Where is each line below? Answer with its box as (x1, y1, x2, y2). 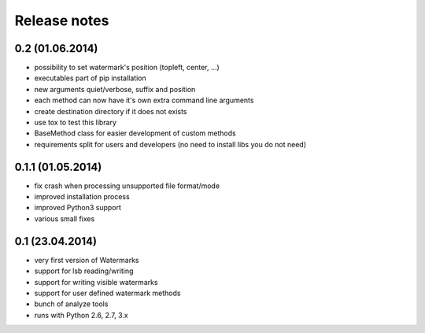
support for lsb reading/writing (34, 266, 134, 276)
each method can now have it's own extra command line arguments (34, 95, 254, 105)
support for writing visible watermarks (34, 277, 158, 287)
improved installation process (34, 192, 130, 202)
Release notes (14, 12, 109, 29)
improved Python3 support (34, 203, 122, 213)
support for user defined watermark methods (34, 288, 181, 298)
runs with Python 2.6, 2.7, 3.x (34, 310, 129, 320)
